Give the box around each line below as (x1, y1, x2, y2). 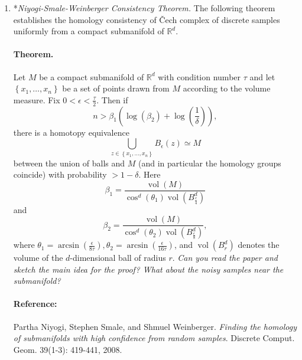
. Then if (96, 93, 128, 106)
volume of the (13, 251, 63, 264)
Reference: (13, 297, 57, 310)
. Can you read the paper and (172, 251, 278, 264)
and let (249, 70, 275, 83)
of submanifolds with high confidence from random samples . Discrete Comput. (13, 332, 295, 344)
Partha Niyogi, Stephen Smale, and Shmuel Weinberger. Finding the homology (13, 320, 297, 332)
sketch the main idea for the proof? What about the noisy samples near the (13, 263, 284, 275)
